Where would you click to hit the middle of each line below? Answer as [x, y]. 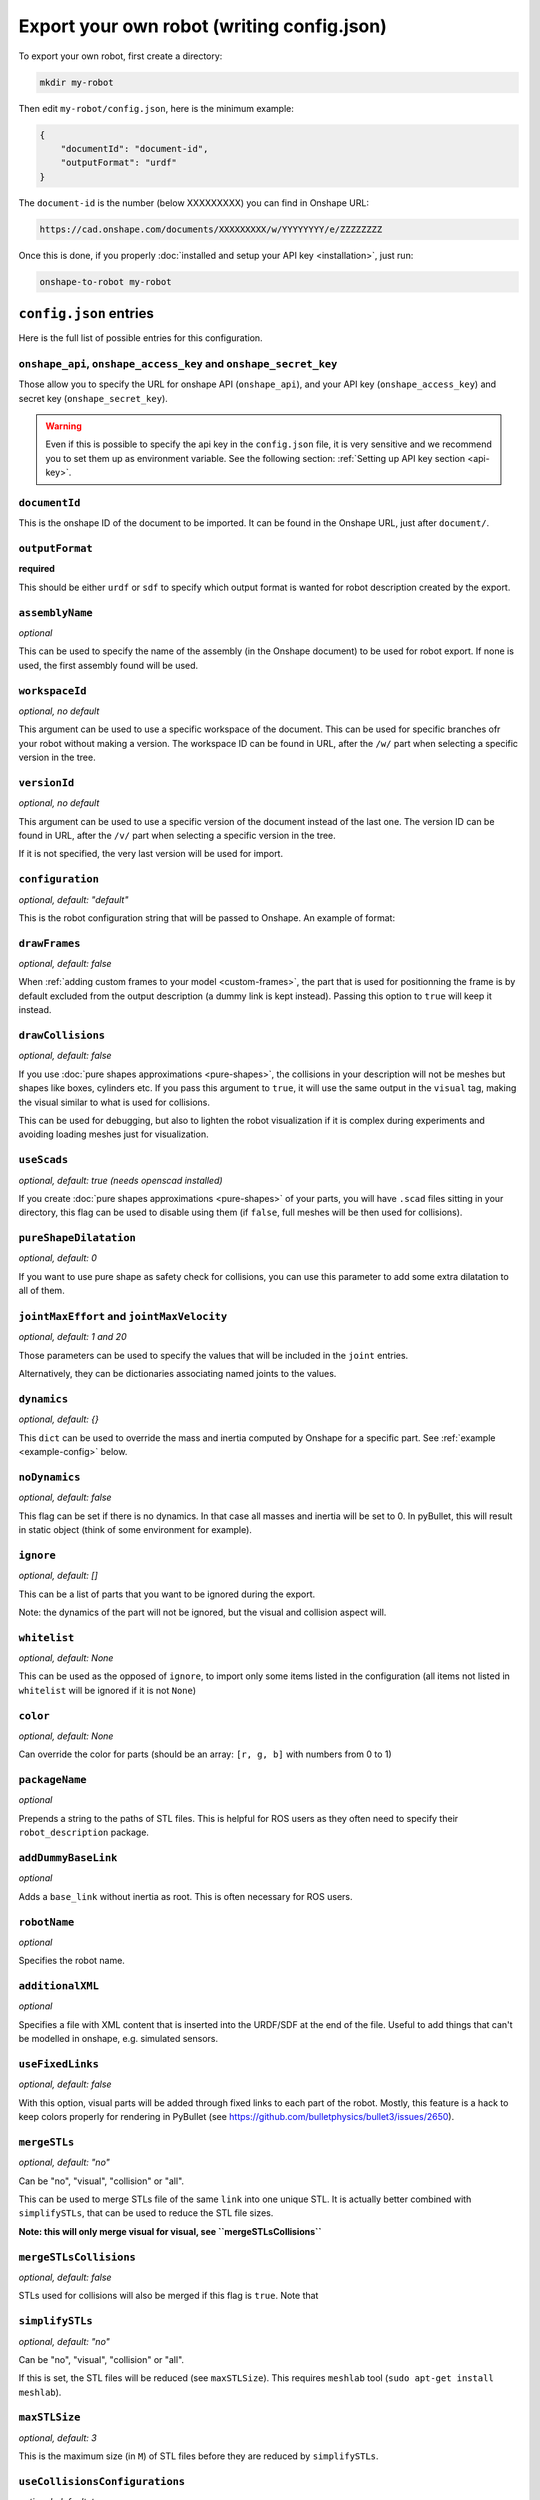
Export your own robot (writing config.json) [202, 26]
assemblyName [56, 612]
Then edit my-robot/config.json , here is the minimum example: [156, 108]
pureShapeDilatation [77, 1238]
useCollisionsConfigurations [101, 2482]
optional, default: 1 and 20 [72, 1337]
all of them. [41, 1291]
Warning [63, 426]
